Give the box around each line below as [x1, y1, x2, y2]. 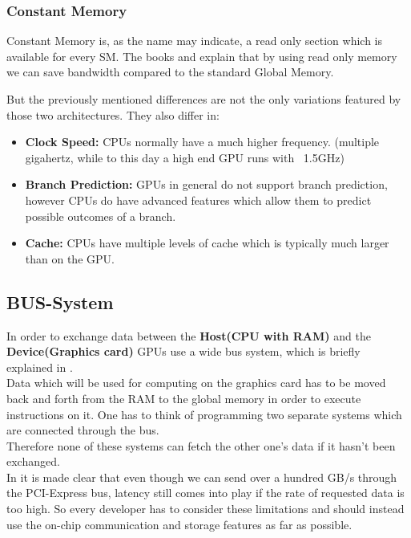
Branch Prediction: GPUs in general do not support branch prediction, [25, 176, 388, 193]
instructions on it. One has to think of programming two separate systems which [6, 406, 402, 422]
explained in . [6, 358, 73, 375]
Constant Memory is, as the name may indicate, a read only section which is [6, 32, 383, 49]
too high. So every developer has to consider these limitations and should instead [6, 500, 405, 517]
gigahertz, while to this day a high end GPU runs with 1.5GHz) [25, 149, 345, 165]
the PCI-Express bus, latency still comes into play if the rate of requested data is [6, 484, 405, 501]
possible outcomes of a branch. [25, 207, 176, 224]
